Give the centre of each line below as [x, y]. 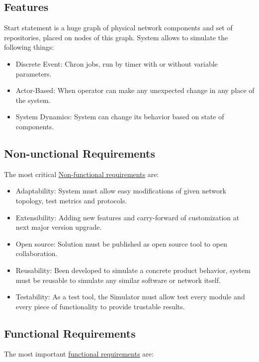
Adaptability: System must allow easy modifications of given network [121, 191]
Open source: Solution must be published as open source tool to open [121, 243]
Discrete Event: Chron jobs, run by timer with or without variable [117, 63]
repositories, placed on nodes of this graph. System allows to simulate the [116, 37]
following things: [29, 47]
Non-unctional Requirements [80, 153]
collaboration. [37, 253]
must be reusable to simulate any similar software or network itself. [118, 280]
